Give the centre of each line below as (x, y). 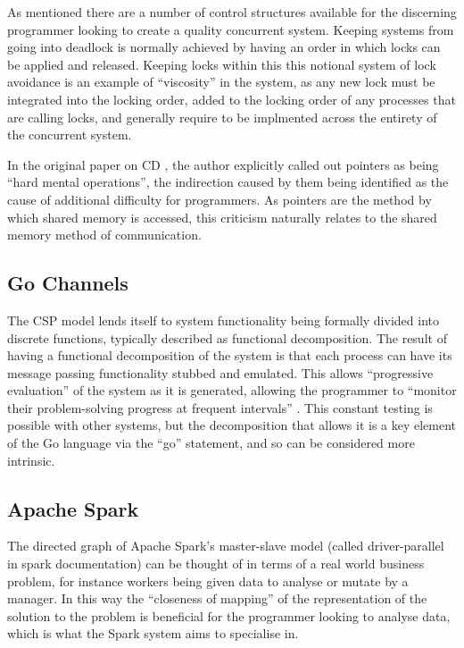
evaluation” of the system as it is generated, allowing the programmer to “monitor (232, 390)
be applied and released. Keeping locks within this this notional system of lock (222, 64)
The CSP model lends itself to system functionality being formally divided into (223, 320)
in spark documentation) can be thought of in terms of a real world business (216, 564)
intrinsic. (31, 460)
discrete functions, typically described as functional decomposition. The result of (227, 337)
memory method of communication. (104, 235)
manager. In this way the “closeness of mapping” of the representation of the (217, 598)
